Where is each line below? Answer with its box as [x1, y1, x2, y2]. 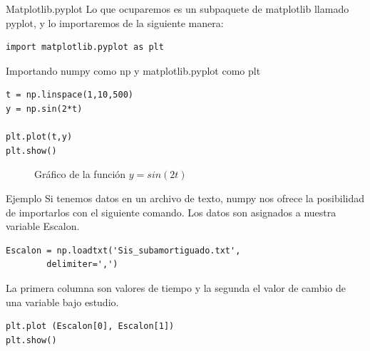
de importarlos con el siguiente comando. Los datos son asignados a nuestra [6, 204, 336, 219]
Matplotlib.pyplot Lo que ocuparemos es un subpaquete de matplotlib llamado [6, 1, 349, 16]
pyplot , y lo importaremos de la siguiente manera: [6, 15, 224, 30]
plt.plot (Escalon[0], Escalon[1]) [6, 321, 175, 332]
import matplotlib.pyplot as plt [6, 42, 164, 53]
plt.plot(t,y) [6, 132, 73, 142]
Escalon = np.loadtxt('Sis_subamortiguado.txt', [6, 245, 241, 256]
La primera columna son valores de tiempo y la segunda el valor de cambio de [6, 280, 346, 295]
